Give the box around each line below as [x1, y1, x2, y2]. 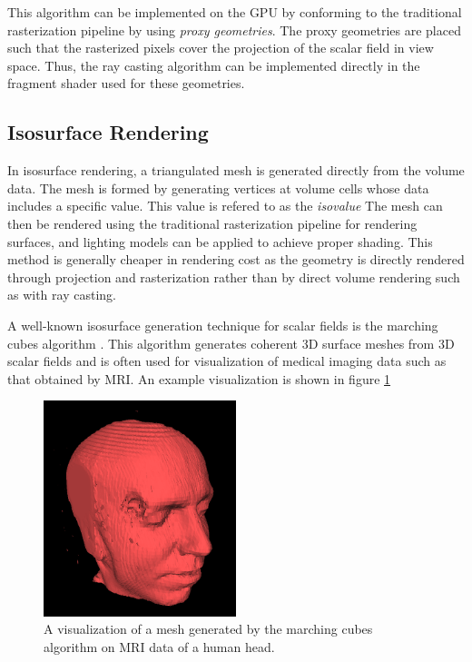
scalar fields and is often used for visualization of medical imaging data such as [7, 351, 447, 371]
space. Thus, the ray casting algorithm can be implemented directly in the [7, 55, 420, 74]
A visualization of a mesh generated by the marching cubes [44, 619, 373, 638]
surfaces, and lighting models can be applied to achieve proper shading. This [7, 232, 433, 251]
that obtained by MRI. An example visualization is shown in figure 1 [7, 369, 391, 388]
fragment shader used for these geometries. [7, 74, 245, 93]
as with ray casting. [7, 285, 116, 304]
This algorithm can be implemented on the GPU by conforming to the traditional [7, 3, 462, 21]
